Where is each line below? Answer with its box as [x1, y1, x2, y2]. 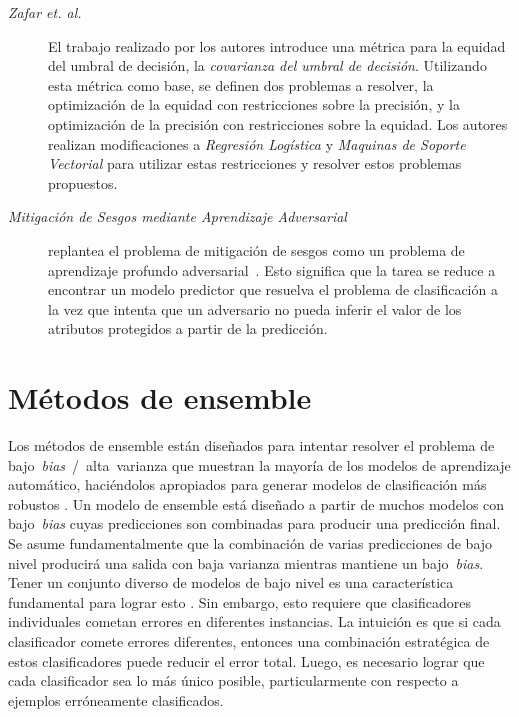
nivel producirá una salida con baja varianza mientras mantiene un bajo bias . [8, 552, 484, 573]
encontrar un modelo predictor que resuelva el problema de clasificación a [48, 279, 498, 300]
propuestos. [48, 172, 118, 193]
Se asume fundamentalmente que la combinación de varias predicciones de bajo [8, 533, 493, 553]
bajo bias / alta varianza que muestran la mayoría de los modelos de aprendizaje [8, 454, 511, 475]
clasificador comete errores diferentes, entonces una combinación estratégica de [8, 630, 490, 651]
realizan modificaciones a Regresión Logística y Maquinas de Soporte [48, 133, 466, 154]
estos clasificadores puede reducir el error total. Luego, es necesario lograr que [8, 650, 485, 671]
